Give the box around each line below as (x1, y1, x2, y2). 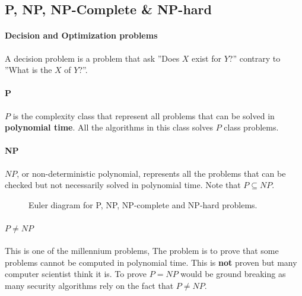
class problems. (224, 121, 279, 133)
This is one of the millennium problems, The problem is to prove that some (5, 244, 279, 257)
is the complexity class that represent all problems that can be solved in (12, 109, 275, 122)
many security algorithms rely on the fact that (5, 279, 174, 291)
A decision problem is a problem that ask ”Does (5, 52, 180, 64)
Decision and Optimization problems (5, 29, 158, 42)
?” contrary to (228, 52, 281, 64)
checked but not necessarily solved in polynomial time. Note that (5, 179, 241, 191)
